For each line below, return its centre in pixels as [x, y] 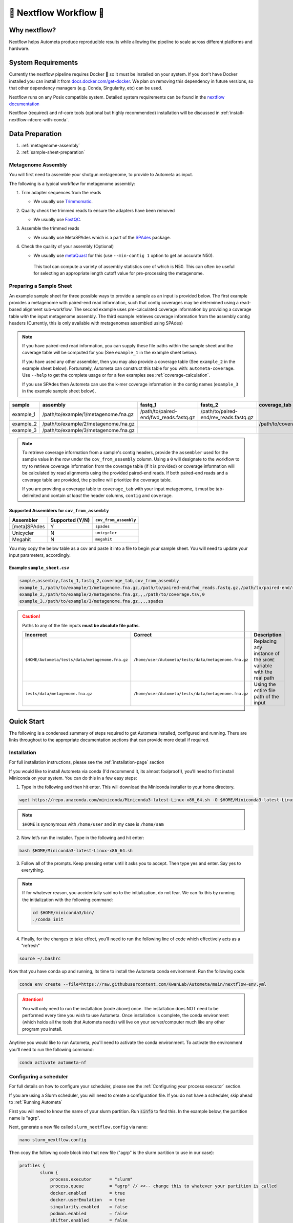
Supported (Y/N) [70, 520]
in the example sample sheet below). [59, 391]
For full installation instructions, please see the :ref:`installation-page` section [87, 762]
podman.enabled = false [89, 1213]
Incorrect [36, 635]
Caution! [31, 616]
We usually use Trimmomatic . [63, 202]
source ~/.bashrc [40, 959]
